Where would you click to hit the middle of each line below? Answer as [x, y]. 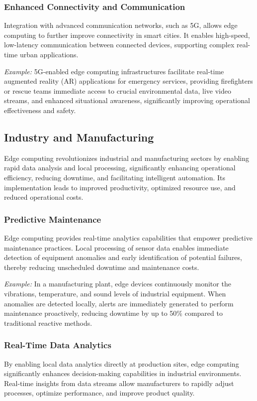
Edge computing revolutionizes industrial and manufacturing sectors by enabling [127, 158]
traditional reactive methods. [48, 323]
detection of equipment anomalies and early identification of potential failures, [123, 257]
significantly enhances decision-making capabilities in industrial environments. [123, 373]
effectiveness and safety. [40, 110]
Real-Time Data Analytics [58, 345]
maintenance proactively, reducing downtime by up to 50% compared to [113, 313]
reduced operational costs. [44, 197]
